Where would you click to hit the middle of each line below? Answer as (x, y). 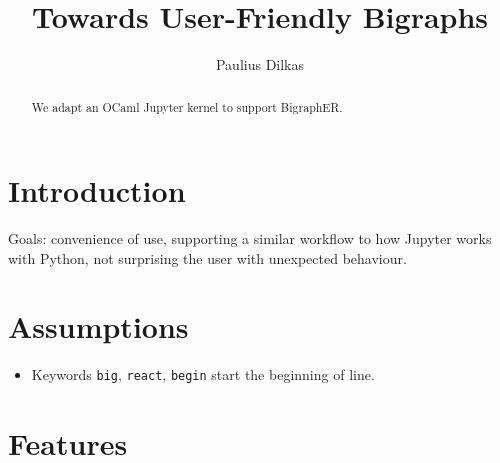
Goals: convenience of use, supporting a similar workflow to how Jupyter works (250, 238)
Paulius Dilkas (260, 64)
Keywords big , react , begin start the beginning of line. (203, 374)
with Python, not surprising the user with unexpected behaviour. (207, 257)
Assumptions (98, 326)
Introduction (97, 190)
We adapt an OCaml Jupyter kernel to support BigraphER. (187, 106)
